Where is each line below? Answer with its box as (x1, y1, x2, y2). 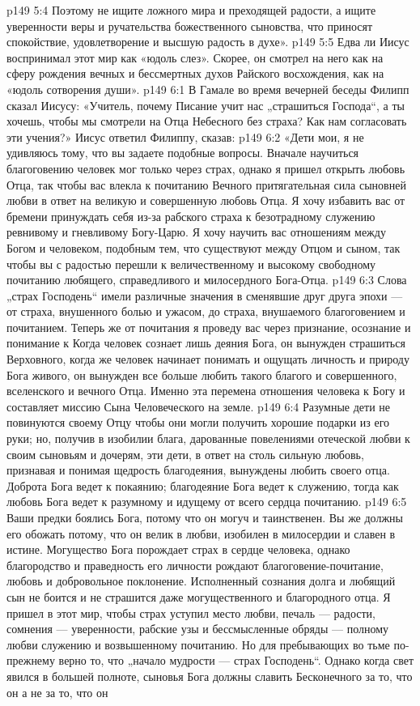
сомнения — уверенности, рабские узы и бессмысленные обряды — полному (6, 620, 389, 637)
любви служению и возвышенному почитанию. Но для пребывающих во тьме (6, 636, 390, 653)
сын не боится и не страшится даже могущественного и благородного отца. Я (6, 588, 391, 605)
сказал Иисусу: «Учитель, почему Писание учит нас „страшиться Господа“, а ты (6, 96, 405, 113)
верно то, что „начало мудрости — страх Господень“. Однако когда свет (58, 652, 414, 669)
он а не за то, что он (6, 683, 108, 700)
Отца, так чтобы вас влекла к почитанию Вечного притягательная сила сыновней (6, 176, 406, 193)
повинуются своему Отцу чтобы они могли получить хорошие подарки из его (6, 414, 390, 431)
